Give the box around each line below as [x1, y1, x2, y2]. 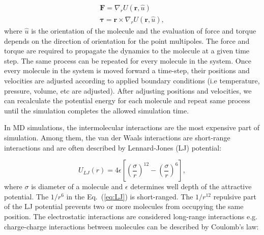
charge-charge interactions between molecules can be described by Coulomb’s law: [4, 221, 259, 231]
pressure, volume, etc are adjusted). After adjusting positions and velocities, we [4, 85, 252, 96]
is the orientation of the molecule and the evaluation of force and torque [31, 25, 256, 36]
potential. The [4, 191, 49, 201]
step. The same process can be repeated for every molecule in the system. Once [4, 55, 251, 66]
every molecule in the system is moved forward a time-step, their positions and [4, 65, 250, 76]
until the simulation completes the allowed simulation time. [4, 105, 189, 115]
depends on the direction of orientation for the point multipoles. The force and [4, 35, 250, 46]
